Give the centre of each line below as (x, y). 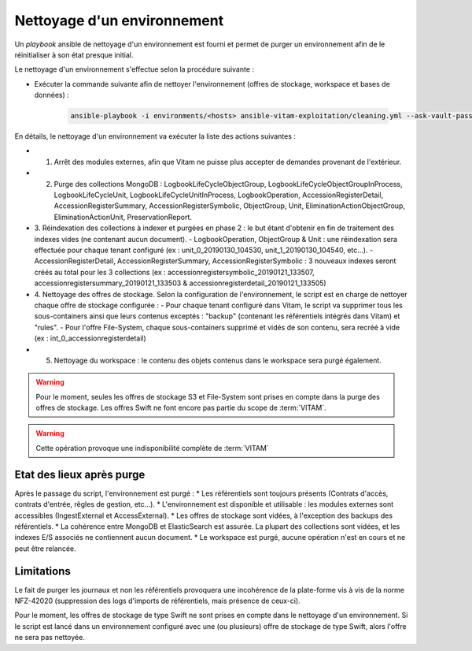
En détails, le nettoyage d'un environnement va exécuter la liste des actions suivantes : (155, 136)
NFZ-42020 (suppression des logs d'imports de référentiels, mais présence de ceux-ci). (157, 601)
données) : (52, 95)
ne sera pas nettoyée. (50, 638)
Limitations (42, 571)
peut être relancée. (45, 549)
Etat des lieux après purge (80, 474)
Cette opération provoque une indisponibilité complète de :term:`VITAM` (152, 448)
